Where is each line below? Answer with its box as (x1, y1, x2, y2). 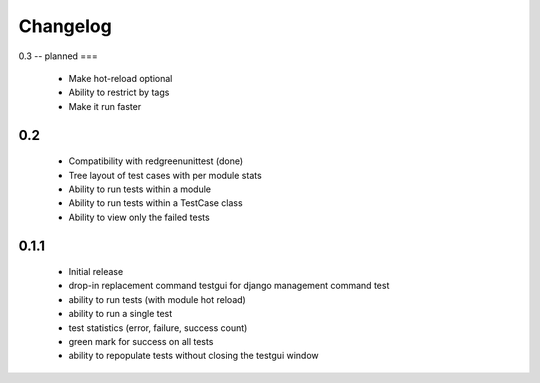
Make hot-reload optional (68, 72, 173, 84)
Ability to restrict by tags (68, 86, 170, 99)
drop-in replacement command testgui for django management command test (68, 280, 390, 292)
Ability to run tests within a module (68, 183, 212, 195)
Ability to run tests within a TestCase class (68, 197, 244, 209)
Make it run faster (68, 100, 142, 112)
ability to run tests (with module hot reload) (68, 293, 247, 305)
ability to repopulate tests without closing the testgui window (68, 350, 319, 362)
